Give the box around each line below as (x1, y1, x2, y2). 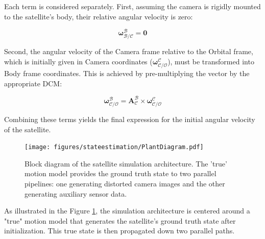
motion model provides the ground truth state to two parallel (25, 168, 216, 179)
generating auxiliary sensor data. (25, 188, 127, 199)
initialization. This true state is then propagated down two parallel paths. (4, 225, 235, 236)
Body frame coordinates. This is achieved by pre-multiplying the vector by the (4, 68, 250, 79)
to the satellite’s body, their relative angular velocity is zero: (4, 11, 193, 21)
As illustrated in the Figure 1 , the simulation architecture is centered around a (4, 205, 250, 216)
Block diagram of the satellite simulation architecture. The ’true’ (25, 158, 227, 169)
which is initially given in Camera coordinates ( (4, 56, 153, 67)
